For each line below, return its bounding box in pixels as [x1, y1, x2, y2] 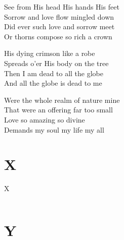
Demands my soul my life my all [4, 124, 104, 135]
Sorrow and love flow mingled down [4, 11, 114, 22]
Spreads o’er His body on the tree [4, 57, 109, 68]
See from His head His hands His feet [4, 2, 119, 12]
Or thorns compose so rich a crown [4, 31, 112, 41]
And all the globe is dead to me [4, 78, 102, 88]
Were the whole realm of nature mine [4, 94, 120, 105]
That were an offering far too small [4, 104, 113, 115]
